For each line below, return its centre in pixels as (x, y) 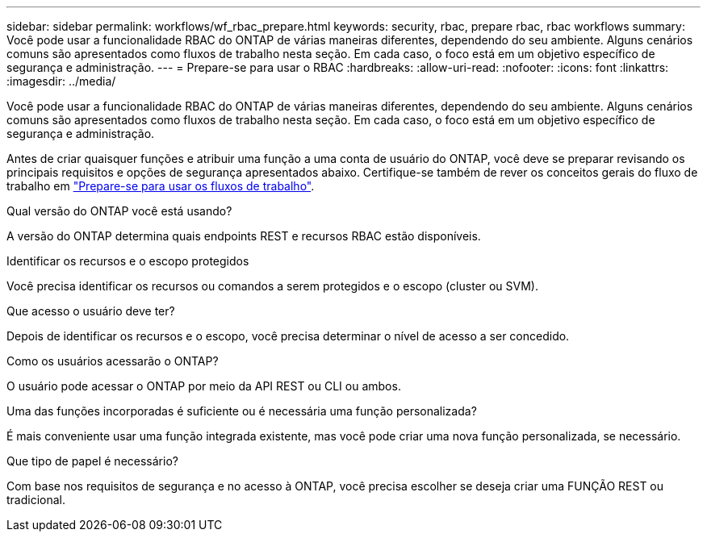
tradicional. (36, 500)
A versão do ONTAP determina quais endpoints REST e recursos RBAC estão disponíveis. (244, 236)
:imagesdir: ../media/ (61, 81)
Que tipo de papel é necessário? (92, 461)
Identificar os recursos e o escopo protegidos (128, 261)
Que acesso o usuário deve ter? (91, 311)
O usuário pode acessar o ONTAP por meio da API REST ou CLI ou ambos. (204, 386)
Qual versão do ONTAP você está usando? (119, 211)
